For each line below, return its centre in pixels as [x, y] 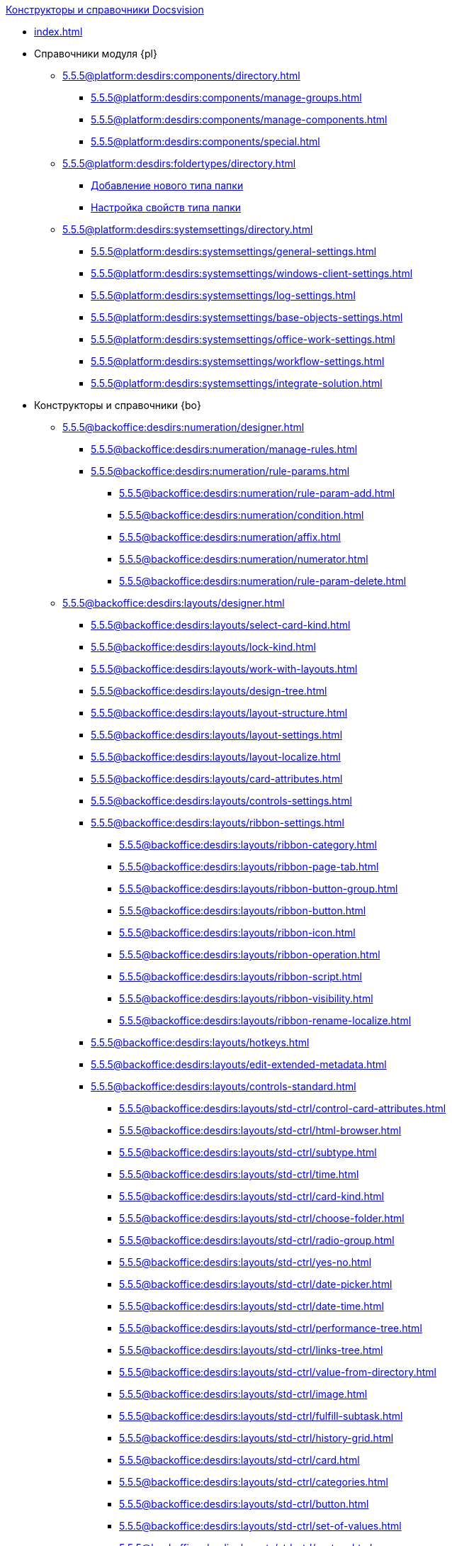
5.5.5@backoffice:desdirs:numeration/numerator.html [244, 559]
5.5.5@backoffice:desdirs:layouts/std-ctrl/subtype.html [248, 1152]
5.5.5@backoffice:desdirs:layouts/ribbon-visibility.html [246, 998]
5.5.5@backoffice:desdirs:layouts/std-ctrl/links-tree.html [251, 1350]
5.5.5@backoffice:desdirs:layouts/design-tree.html [209, 691]
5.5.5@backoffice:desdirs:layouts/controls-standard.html [224, 1086]
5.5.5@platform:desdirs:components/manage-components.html [239, 119]
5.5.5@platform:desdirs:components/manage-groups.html [226, 97]
